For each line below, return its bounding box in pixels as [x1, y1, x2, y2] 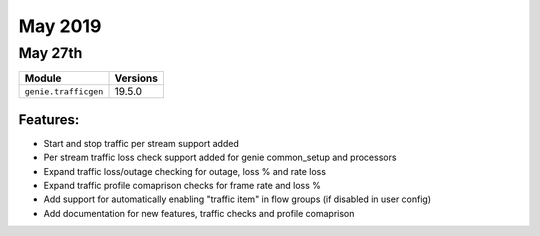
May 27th [18, 44, 83, 62]
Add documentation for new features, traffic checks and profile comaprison [43, 207, 355, 219]
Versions [114, 71, 159, 85]
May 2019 [18, 15, 102, 37]
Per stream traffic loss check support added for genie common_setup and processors [43, 151, 397, 164]
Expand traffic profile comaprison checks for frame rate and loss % [43, 180, 322, 192]
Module [24, 71, 62, 85]
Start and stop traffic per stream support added [43, 137, 239, 149]
